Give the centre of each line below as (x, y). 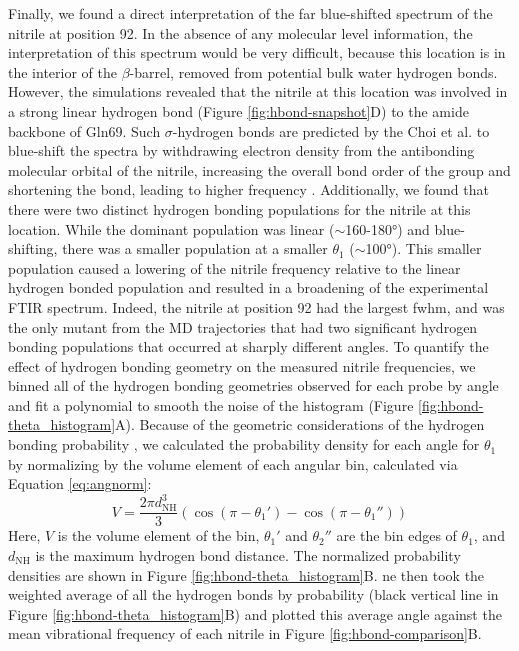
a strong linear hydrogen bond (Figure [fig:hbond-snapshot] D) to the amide (238, 110)
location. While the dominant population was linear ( (171, 228)
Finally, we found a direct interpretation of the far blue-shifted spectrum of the (250, 13)
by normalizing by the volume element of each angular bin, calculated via (233, 463)
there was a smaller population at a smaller (195, 248)
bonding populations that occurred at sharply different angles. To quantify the (248, 346)
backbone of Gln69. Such (84, 130)
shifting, (33, 248)
